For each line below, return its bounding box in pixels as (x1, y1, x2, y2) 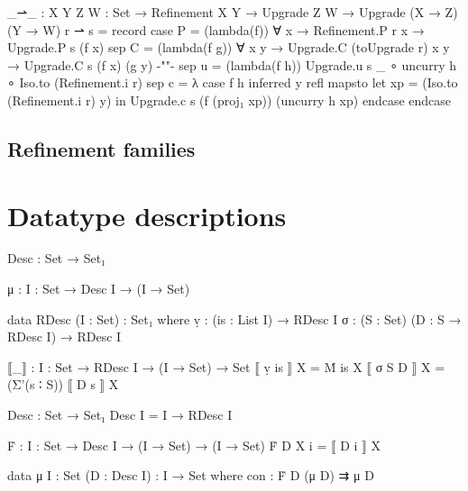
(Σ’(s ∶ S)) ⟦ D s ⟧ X (7, 375, 119, 394)
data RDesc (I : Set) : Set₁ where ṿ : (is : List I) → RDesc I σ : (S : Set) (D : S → (7, 309, 462, 328)
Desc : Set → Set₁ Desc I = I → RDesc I (7, 405, 233, 424)
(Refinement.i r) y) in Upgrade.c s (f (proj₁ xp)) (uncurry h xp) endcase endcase (7, 90, 452, 109)
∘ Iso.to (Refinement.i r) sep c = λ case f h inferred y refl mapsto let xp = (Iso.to (7, 73, 458, 92)
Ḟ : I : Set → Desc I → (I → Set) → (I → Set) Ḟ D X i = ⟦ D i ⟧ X (7, 435, 381, 454)
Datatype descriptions (7, 196, 287, 233)
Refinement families (7, 134, 196, 162)
